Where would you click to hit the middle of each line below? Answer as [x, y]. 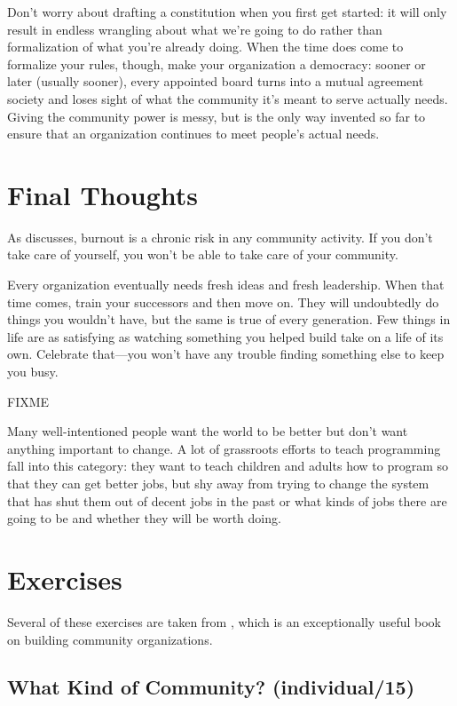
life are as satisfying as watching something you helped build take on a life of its [225, 336]
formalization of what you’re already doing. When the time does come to [205, 47]
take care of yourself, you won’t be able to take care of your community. [203, 254]
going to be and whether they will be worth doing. [144, 518]
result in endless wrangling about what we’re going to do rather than [195, 29]
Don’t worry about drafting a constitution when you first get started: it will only [227, 12]
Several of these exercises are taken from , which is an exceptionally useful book [224, 621]
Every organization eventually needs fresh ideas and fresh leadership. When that [226, 285]
